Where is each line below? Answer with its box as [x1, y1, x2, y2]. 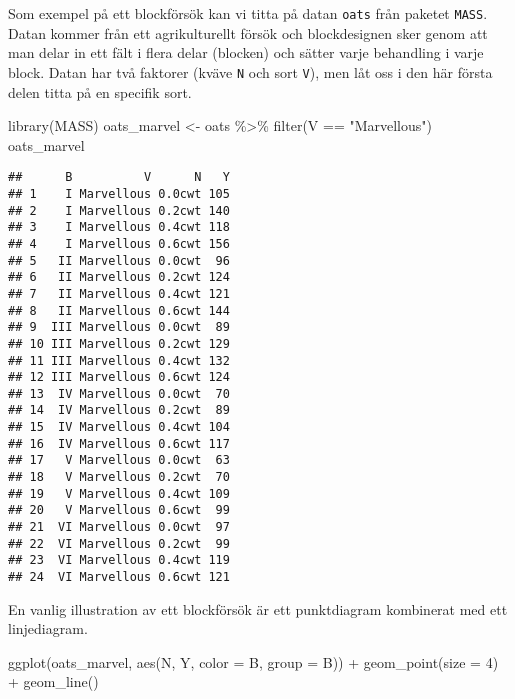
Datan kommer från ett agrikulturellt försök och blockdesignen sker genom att [8, 22, 488, 43]
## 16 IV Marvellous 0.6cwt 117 [8, 436, 230, 451]
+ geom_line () [8, 671, 99, 692]
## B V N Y [8, 170, 230, 185]
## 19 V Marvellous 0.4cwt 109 [8, 486, 230, 501]
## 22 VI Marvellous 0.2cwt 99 [8, 536, 230, 551]
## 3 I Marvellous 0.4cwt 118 [8, 220, 230, 235]
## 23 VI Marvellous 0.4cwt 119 [8, 553, 230, 568]
